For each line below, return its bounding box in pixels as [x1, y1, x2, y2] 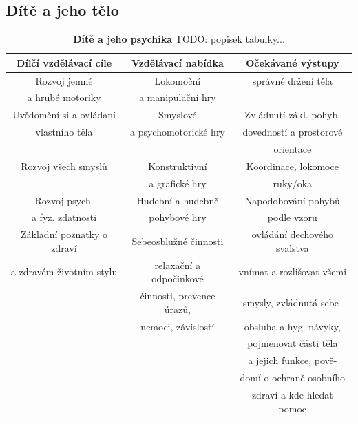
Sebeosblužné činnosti [131, 234, 224, 248]
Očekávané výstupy [246, 55, 339, 70]
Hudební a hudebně [136, 193, 219, 207]
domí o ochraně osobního [240, 370, 346, 385]
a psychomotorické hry [129, 125, 225, 139]
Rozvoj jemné [35, 73, 93, 87]
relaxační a [154, 257, 201, 272]
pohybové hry [149, 210, 207, 224]
